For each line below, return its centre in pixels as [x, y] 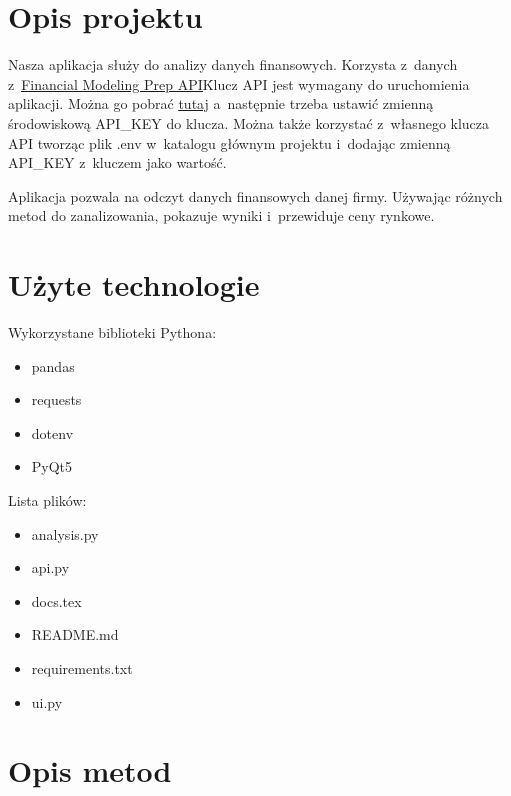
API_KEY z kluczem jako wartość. [117, 162]
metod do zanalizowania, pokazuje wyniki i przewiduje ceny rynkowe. [221, 215]
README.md [75, 634]
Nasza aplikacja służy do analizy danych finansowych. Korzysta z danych [233, 64]
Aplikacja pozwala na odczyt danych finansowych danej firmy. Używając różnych [255, 195]
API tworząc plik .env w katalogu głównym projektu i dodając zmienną [229, 142]
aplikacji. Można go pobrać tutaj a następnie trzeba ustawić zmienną [221, 103]
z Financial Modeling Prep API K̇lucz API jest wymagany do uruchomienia [239, 83]
